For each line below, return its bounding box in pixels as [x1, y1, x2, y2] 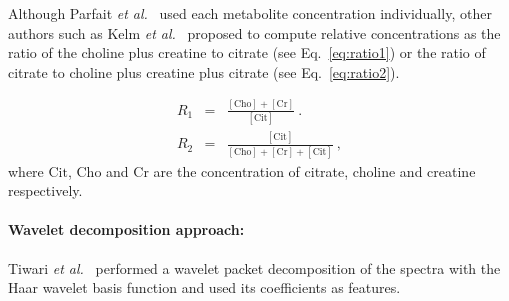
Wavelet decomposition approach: [8, 219, 245, 240]
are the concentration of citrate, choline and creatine [153, 160, 476, 181]
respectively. [8, 180, 83, 201]
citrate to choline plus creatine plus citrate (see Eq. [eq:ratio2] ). [8, 61, 400, 82]
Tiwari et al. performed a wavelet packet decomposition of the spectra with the [8, 257, 501, 278]
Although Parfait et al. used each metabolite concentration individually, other [8, 3, 492, 23]
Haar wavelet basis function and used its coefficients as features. [8, 277, 401, 298]
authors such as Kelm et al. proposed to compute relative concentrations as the [8, 22, 501, 43]
